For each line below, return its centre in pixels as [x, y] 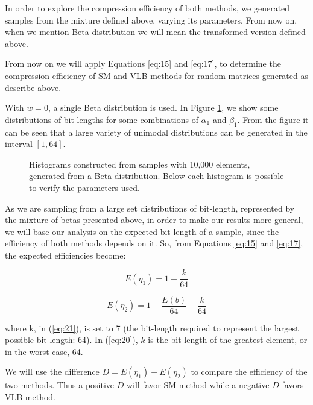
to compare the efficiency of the [249, 372]
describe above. [33, 87]
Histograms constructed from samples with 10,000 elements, [140, 164]
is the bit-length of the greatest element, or [228, 340]
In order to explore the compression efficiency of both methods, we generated [147, 8]
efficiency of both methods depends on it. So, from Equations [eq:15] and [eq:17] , [154, 243]
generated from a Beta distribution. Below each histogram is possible [156, 176]
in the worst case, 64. [44, 351]
